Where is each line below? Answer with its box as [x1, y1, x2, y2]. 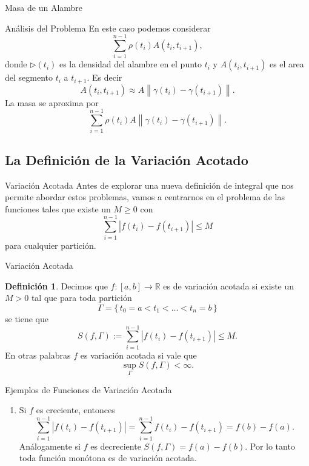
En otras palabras [5, 348, 71, 361]
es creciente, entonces [36, 404, 115, 416]
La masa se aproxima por [5, 96, 99, 109]
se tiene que [5, 312, 49, 325]
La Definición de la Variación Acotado [5, 150, 248, 169]
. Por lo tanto [245, 439, 295, 452]
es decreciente [90, 439, 141, 452]
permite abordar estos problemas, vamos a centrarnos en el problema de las [5, 191, 285, 203]
